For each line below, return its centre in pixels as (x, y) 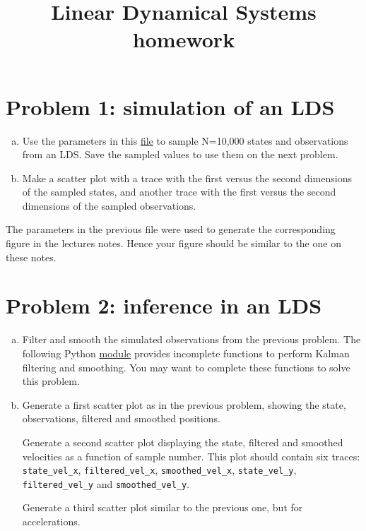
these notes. (31, 257)
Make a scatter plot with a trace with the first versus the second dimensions (187, 178)
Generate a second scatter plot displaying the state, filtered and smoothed (183, 442)
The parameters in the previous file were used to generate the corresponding (171, 229)
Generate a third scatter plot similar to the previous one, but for (163, 507)
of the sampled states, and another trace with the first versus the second (179, 192)
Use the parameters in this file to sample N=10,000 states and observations (185, 140)
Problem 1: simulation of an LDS (170, 106)
